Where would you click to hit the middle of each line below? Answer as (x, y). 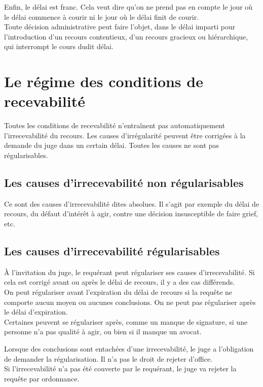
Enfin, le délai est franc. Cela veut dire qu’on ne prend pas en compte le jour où (128, 7)
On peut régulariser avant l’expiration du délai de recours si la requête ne (118, 292)
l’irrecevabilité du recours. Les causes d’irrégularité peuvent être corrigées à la (125, 135)
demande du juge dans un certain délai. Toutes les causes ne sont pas (112, 145)
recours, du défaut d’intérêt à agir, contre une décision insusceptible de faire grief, (131, 214)
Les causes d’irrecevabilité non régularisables (124, 183)
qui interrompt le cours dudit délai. (59, 46)
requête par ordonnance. (42, 378)
